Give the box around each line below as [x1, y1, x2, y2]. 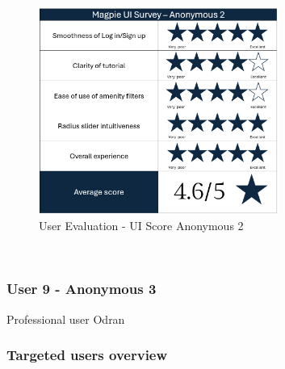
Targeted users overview [6, 345, 168, 365]
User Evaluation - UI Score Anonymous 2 [39, 217, 244, 234]
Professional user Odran [6, 310, 125, 327]
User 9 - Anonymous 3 [6, 279, 157, 299]
